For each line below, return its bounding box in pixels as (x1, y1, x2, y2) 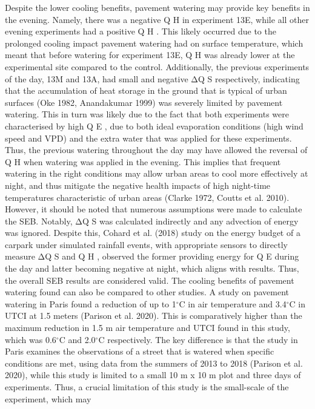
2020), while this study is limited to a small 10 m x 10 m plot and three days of (5, 368, 301, 381)
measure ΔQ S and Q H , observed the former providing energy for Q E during (5, 250, 299, 263)
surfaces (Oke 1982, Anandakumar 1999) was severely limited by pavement (5, 96, 283, 108)
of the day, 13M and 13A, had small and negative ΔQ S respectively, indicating (5, 72, 300, 85)
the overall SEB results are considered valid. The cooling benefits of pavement (5, 273, 294, 286)
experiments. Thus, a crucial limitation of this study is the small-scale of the (5, 381, 289, 393)
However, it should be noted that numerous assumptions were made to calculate (5, 203, 302, 215)
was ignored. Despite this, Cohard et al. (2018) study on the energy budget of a (5, 226, 300, 239)
